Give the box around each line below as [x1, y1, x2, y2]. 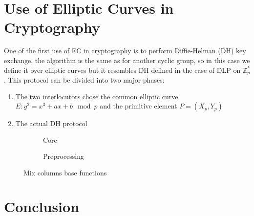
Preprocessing [43, 151, 85, 161]
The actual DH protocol [15, 118, 87, 129]
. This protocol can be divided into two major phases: [4, 74, 165, 85]
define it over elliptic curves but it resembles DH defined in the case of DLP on [4, 65, 241, 75]
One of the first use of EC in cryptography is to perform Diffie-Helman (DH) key [4, 45, 246, 56]
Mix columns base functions [23, 167, 107, 177]
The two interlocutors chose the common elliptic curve [15, 91, 178, 101]
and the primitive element [100, 101, 177, 111]
